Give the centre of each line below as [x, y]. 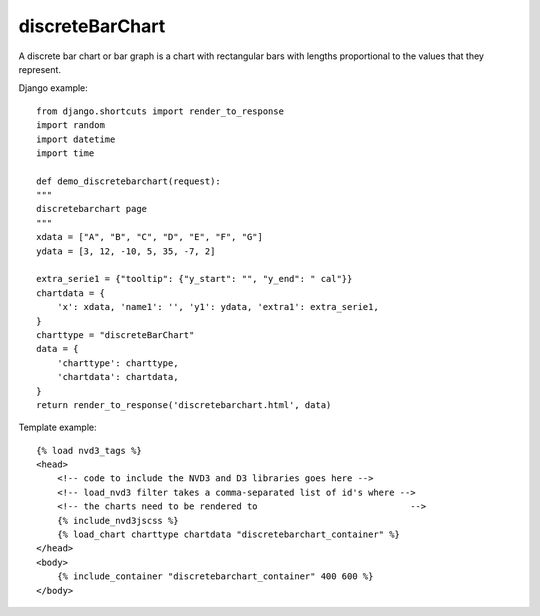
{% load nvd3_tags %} [89, 450]
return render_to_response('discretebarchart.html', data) [184, 404]
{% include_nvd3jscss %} [117, 520]
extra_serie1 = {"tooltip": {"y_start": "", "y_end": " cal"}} [194, 279]
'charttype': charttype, [117, 363]
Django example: [53, 88]
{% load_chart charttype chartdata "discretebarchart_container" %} [228, 534]
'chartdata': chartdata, [117, 377]
